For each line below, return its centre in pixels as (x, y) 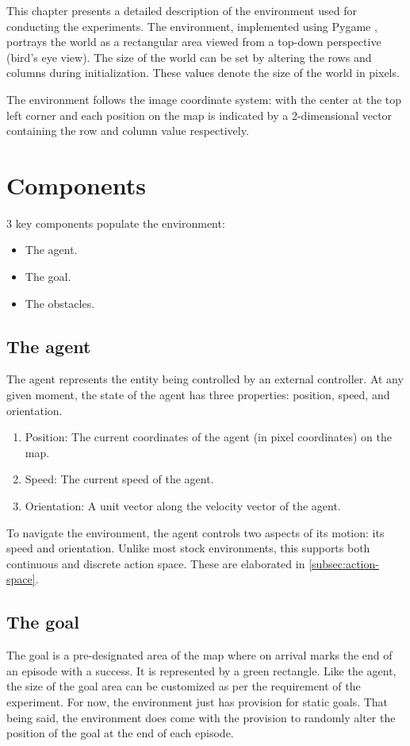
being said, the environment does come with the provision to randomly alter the (201, 717)
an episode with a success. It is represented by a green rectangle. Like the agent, (201, 670)
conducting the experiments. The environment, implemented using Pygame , (192, 26)
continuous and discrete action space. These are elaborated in (156, 563)
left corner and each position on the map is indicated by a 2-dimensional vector (199, 115)
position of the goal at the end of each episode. (120, 733)
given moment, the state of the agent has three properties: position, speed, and (198, 395)
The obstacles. (60, 303)
